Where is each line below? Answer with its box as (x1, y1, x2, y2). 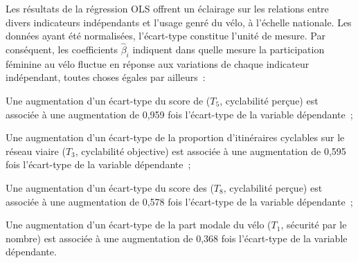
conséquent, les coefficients (6, 42, 118, 56)
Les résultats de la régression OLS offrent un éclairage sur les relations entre (6, 1, 329, 15)
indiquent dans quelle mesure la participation (132, 42, 325, 56)
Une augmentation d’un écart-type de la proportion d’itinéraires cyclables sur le (6, 130, 345, 145)
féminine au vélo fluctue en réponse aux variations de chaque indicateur (6, 56, 310, 71)
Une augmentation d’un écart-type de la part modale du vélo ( (6, 217, 271, 232)
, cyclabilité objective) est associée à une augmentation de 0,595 (75, 143, 346, 158)
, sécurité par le (280, 217, 347, 232)
